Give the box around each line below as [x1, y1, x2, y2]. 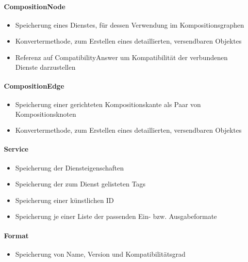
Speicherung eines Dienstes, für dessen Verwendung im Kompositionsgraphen [15, 19, 244, 30]
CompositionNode [4, 1, 66, 11]
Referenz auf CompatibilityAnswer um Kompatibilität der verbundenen [15, 52, 228, 62]
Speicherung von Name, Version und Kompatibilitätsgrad [15, 248, 186, 259]
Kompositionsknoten [15, 108, 76, 119]
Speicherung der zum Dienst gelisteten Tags [15, 179, 146, 189]
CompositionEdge [4, 80, 65, 91]
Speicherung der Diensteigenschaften [15, 162, 124, 172]
